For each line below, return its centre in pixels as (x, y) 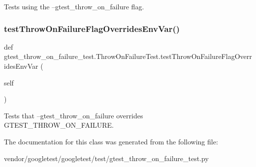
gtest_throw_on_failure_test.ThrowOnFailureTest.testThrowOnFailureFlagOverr (128, 56)
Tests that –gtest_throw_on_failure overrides (74, 115)
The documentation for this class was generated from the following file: (111, 141)
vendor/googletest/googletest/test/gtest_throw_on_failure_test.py (106, 158)
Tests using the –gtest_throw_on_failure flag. (74, 6)
